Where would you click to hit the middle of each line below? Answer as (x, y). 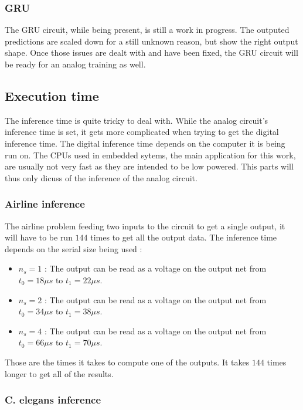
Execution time (52, 95)
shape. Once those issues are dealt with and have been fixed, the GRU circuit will (151, 52)
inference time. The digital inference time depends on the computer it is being (145, 143)
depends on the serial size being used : (74, 248)
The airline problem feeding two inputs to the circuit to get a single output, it (145, 226)
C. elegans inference (53, 400)
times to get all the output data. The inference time (184, 237)
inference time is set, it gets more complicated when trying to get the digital (142, 132)
